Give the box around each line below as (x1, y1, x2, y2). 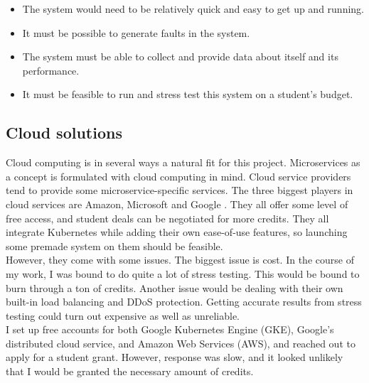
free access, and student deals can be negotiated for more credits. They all (6, 210, 329, 225)
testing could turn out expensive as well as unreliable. (6, 308, 240, 323)
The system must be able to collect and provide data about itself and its (22, 49, 338, 64)
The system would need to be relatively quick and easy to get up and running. (22, 1, 364, 16)
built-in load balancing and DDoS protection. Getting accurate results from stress (6, 294, 362, 309)
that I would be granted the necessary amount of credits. (6, 364, 254, 379)
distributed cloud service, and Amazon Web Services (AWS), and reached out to (6, 335, 355, 350)
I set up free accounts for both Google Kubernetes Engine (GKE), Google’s (6, 322, 334, 337)
